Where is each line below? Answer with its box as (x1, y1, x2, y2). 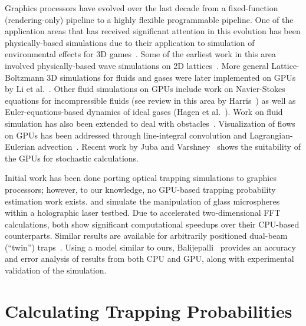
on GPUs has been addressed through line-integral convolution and (5, 129, 247, 141)
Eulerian (5, 140, 35, 153)
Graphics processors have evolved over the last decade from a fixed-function (5, 2, 278, 14)
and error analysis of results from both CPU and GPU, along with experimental (5, 252, 294, 265)
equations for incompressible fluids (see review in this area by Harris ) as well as (5, 94, 296, 106)
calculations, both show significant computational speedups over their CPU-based (5, 218, 300, 230)
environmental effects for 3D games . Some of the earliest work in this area (5, 48, 276, 60)
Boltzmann (5, 71, 44, 83)
